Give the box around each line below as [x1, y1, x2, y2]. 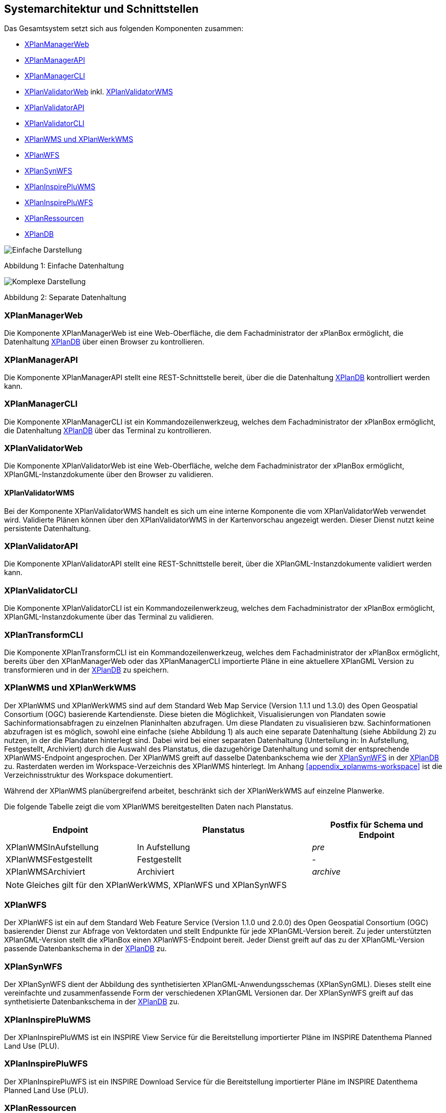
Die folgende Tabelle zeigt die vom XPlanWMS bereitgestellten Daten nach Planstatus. [4, 802, 293, 811]
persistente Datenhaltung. [4, 524, 91, 533]
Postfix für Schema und [330, 819, 424, 830]
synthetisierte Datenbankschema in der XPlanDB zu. [4, 997, 180, 1006]
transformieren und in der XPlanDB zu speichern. [4, 665, 169, 674]
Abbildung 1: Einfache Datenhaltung [4, 261, 124, 270]
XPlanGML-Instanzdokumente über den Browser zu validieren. [4, 470, 213, 479]
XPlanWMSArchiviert [6, 866, 86, 877]
